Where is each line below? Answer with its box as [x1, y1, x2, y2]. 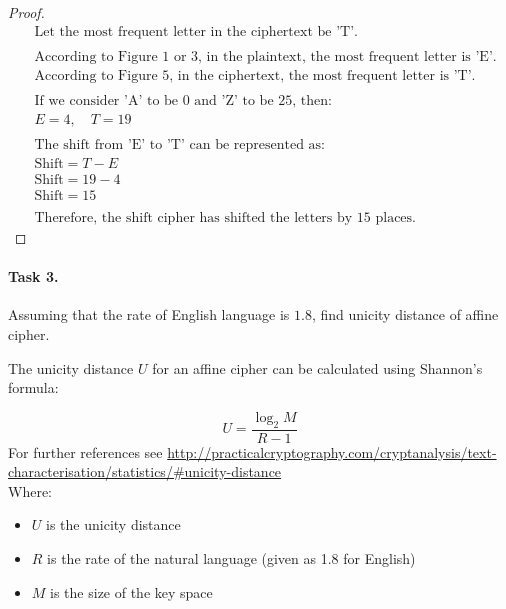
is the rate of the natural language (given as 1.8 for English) [47, 548, 416, 568]
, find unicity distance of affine [311, 304, 499, 325]
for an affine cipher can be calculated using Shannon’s [152, 357, 483, 378]
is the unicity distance [46, 514, 181, 535]
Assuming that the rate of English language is [8, 304, 290, 325]
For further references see [8, 441, 163, 462]
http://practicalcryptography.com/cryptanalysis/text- [167, 441, 497, 462]
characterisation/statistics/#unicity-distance [8, 461, 282, 482]
